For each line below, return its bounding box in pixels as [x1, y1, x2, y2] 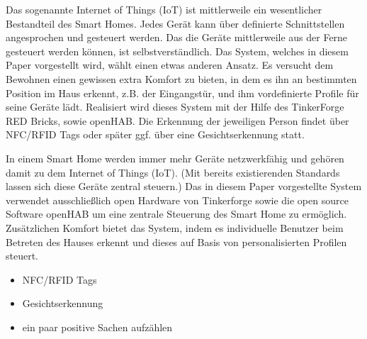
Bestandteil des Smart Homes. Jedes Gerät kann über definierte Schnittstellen [6, 16, 345, 30]
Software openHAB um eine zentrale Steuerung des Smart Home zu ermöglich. [6, 206, 347, 221]
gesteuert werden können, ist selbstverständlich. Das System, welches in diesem [6, 43, 349, 58]
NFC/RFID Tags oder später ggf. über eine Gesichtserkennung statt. [6, 127, 305, 142]
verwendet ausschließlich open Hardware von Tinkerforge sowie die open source [6, 192, 349, 207]
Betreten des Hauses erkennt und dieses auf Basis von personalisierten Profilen [6, 234, 347, 249]
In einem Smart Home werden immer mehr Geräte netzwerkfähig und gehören [6, 150, 344, 165]
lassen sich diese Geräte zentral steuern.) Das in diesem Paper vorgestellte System [6, 179, 362, 194]
